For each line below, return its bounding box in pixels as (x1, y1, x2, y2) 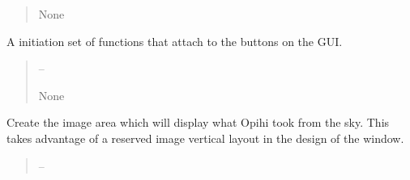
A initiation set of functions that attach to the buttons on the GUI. (6, 32, 343, 49)
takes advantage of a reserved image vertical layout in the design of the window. (6, 129, 404, 146)
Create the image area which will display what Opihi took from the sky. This (6, 114, 390, 131)
